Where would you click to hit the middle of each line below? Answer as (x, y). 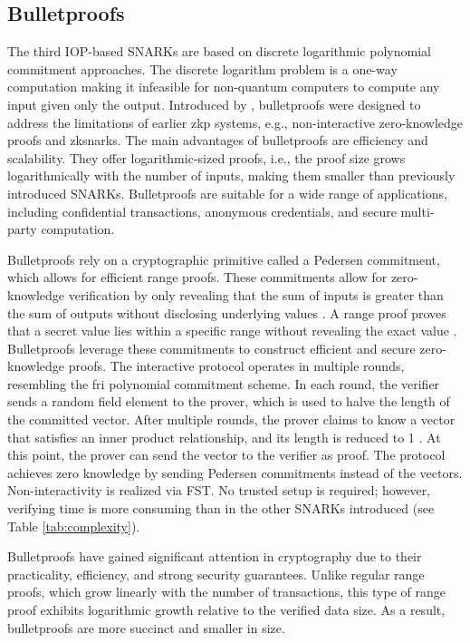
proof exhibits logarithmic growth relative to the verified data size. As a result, (226, 610)
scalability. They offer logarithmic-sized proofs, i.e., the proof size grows (206, 157)
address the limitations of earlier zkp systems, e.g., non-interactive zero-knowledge (235, 122)
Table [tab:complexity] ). (74, 526)
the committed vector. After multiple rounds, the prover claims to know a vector (231, 419)
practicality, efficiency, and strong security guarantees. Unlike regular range (216, 574)
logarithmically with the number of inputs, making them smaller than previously (231, 175)
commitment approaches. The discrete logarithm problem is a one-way (202, 68)
